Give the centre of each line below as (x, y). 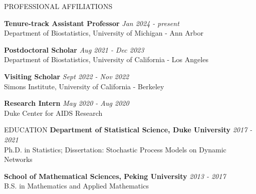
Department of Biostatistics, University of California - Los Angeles (106, 59)
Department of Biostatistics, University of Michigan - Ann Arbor (104, 33)
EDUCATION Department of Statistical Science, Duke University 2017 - (128, 130)
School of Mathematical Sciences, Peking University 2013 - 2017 (115, 176)
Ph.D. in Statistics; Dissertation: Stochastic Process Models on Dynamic (115, 149)
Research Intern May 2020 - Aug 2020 (67, 103)
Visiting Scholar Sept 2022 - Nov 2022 (67, 76)
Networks (18, 159)
